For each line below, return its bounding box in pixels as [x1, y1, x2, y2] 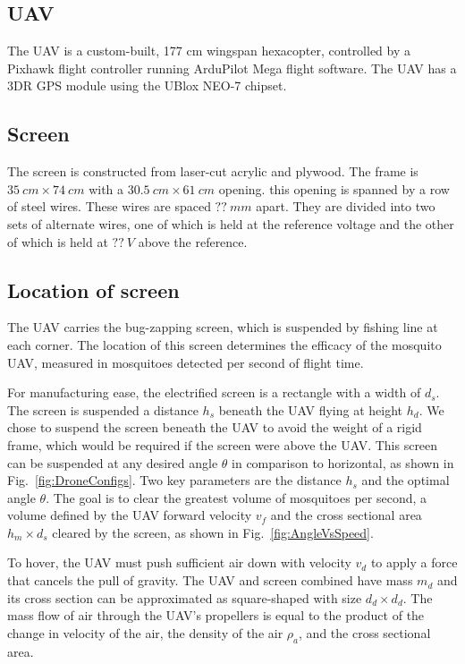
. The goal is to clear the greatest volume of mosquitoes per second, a [46, 488, 427, 507]
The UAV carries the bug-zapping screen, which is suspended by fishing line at [7, 318, 438, 336]
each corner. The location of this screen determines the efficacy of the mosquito [7, 335, 442, 353]
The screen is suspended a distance [7, 400, 199, 419]
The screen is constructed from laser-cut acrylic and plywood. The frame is [7, 162, 418, 181]
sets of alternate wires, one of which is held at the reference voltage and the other [7, 214, 454, 233]
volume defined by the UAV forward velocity [7, 506, 252, 524]
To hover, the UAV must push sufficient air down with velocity [7, 553, 351, 572]
